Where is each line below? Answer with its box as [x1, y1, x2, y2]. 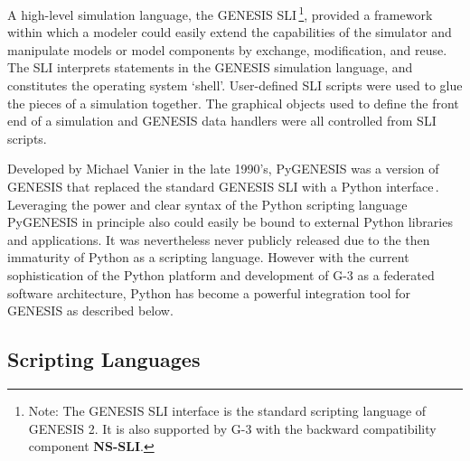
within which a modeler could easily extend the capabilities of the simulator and [7, 23, 452, 42]
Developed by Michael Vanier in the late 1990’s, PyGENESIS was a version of [7, 159, 439, 178]
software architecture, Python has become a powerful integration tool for [7, 283, 410, 302]
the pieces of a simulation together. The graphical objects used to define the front [7, 93, 459, 112]
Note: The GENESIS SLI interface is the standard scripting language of [28, 400, 427, 419]
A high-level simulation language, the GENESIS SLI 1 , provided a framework [7, 3, 433, 24]
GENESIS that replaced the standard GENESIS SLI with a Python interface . [7, 177, 439, 195]
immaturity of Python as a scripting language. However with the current [7, 248, 409, 267]
